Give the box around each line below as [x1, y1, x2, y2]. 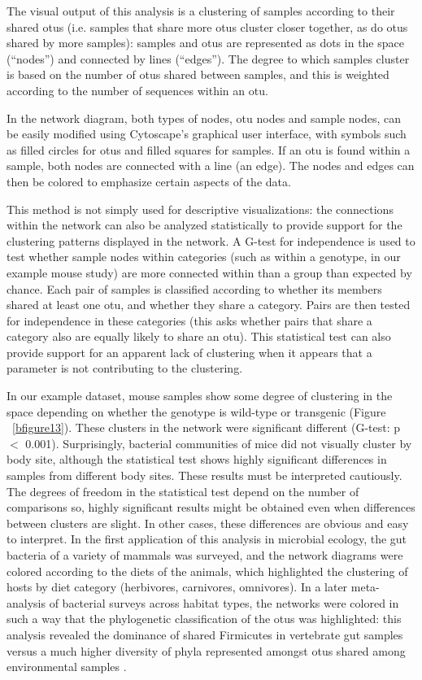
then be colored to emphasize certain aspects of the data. [7, 172, 291, 190]
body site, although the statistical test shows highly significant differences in [7, 451, 387, 468]
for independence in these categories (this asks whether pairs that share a [7, 312, 372, 329]
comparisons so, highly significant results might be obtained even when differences [7, 499, 415, 516]
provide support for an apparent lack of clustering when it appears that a [7, 343, 372, 360]
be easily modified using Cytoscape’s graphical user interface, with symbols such [7, 125, 407, 142]
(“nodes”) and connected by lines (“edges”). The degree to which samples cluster [7, 50, 410, 67]
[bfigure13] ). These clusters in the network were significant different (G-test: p [12, 419, 401, 436]
